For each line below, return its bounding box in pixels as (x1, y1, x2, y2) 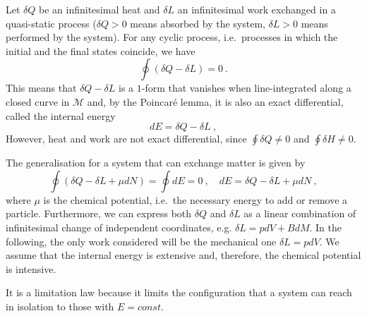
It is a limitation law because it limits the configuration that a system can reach (6, 285, 352, 300)
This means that (6, 80, 77, 95)
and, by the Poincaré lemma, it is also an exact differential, (87, 94, 344, 109)
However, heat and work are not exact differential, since (6, 131, 247, 146)
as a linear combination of (243, 206, 356, 221)
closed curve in (6, 94, 70, 109)
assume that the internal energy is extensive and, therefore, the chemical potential (6, 248, 361, 262)
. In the (309, 219, 342, 234)
